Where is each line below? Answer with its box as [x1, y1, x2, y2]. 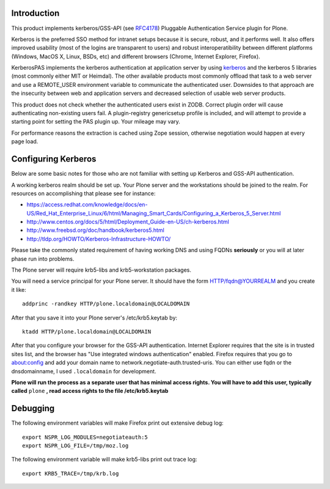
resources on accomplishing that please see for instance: [11, 190, 156, 197]
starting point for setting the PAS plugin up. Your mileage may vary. [11, 118, 180, 125]
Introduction [11, 8, 60, 18]
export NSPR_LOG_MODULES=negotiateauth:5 [22, 433, 148, 441]
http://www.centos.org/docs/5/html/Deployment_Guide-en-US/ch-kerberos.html [26, 218, 229, 226]
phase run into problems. [11, 255, 75, 263]
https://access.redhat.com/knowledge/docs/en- [26, 201, 148, 208]
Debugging [11, 403, 55, 414]
